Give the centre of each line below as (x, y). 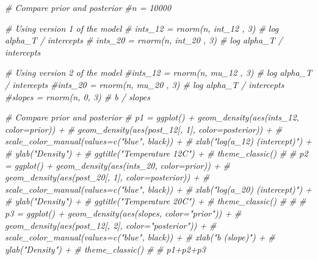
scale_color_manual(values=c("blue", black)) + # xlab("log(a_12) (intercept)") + (158, 141)
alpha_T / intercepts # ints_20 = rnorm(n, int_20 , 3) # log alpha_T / (144, 40)
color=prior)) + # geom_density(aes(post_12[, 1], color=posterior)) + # (144, 129)
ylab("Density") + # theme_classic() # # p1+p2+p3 (105, 249)
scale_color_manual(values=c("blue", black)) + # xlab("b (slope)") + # (140, 237)
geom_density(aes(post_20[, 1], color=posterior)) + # (107, 177)
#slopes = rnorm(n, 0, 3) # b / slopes (78, 96)
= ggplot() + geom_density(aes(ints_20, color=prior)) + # (117, 165)
